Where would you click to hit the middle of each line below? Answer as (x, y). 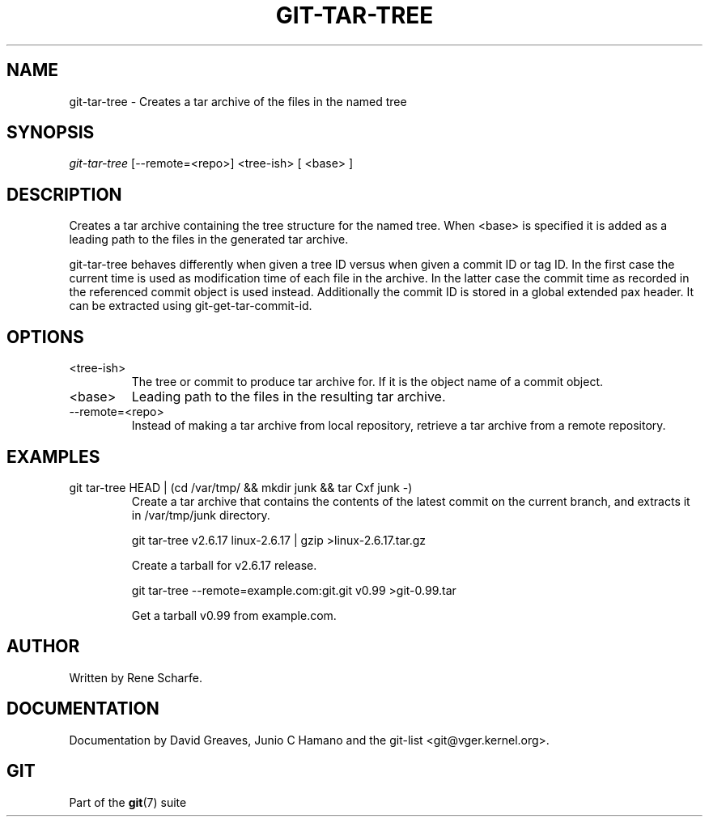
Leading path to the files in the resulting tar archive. (289, 397)
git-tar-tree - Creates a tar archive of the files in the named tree (238, 101)
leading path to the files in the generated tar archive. (209, 240)
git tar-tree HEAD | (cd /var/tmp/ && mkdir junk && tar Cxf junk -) (241, 487)
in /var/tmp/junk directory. (201, 515)
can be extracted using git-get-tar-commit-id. (191, 306)
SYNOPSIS (51, 133)
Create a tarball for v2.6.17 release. (224, 565)
